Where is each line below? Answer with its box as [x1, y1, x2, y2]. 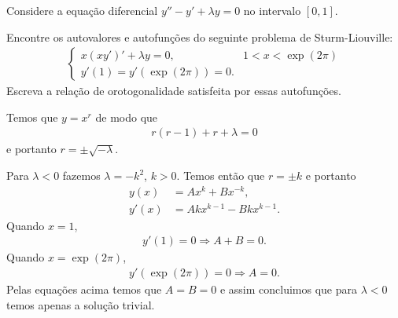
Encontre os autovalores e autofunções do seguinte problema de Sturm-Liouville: [6, 28, 393, 45]
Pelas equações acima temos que [6, 281, 162, 298]
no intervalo [243, 2, 301, 18]
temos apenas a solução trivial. [6, 296, 155, 313]
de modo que [95, 108, 158, 125]
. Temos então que [176, 167, 265, 184]
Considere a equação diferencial [6, 2, 158, 18]
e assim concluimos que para [219, 281, 358, 298]
